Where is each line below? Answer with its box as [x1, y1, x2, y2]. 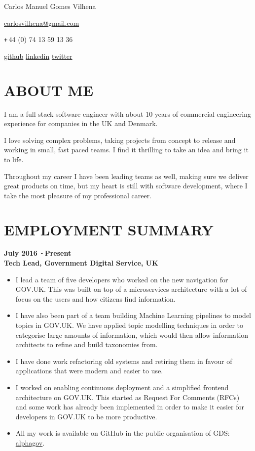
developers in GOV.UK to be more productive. [15, 411, 157, 421]
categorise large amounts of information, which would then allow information [15, 329, 249, 340]
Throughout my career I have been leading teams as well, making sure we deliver [4, 171, 249, 181]
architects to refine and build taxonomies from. [15, 339, 158, 350]
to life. [4, 154, 24, 164]
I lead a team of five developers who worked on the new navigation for [15, 274, 228, 284]
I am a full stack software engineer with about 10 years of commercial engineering [4, 108, 251, 119]
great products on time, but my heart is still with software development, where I [4, 180, 248, 191]
